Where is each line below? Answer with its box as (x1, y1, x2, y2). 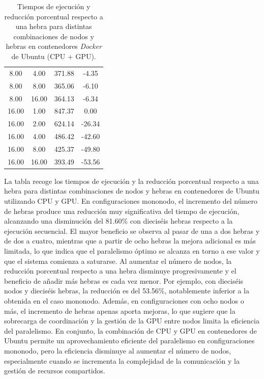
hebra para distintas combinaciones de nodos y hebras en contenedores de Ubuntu (4, 185, 259, 196)
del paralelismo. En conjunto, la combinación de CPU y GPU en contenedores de (4, 325, 257, 336)
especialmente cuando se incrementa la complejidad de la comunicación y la (4, 355, 240, 366)
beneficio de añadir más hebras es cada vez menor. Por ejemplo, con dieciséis (4, 275, 244, 286)
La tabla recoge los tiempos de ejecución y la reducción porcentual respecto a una (4, 175, 259, 186)
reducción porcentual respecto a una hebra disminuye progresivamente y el (4, 265, 237, 276)
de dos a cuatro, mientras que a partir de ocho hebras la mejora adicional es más (4, 235, 256, 246)
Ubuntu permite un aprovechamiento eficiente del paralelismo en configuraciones (4, 335, 255, 346)
